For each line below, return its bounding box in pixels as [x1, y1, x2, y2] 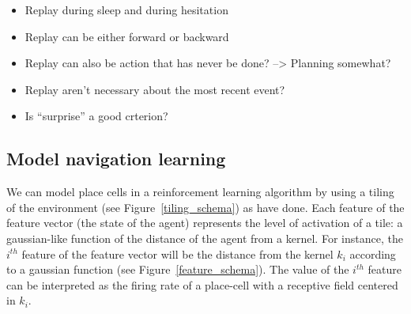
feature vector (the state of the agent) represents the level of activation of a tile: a [6, 214, 403, 231]
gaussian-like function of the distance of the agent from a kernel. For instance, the [6, 229, 403, 246]
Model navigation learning [6, 146, 226, 171]
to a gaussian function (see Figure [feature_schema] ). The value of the [6, 261, 349, 278]
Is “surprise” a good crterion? [25, 108, 168, 124]
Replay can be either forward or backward [25, 28, 229, 44]
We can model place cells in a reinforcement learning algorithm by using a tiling [6, 183, 394, 200]
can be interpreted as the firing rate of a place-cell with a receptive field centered [6, 276, 398, 293]
